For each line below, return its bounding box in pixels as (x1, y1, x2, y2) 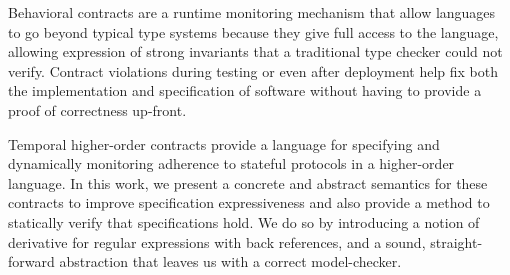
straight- (430, 231, 483, 252)
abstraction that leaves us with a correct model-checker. (59, 251, 402, 272)
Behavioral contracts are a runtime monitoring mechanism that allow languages (8, 2, 496, 22)
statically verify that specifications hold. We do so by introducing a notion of (8, 211, 480, 232)
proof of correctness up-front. (8, 99, 187, 120)
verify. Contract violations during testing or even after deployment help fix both (8, 60, 499, 81)
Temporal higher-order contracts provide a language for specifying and (8, 133, 440, 154)
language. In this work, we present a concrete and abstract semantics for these (8, 172, 488, 193)
